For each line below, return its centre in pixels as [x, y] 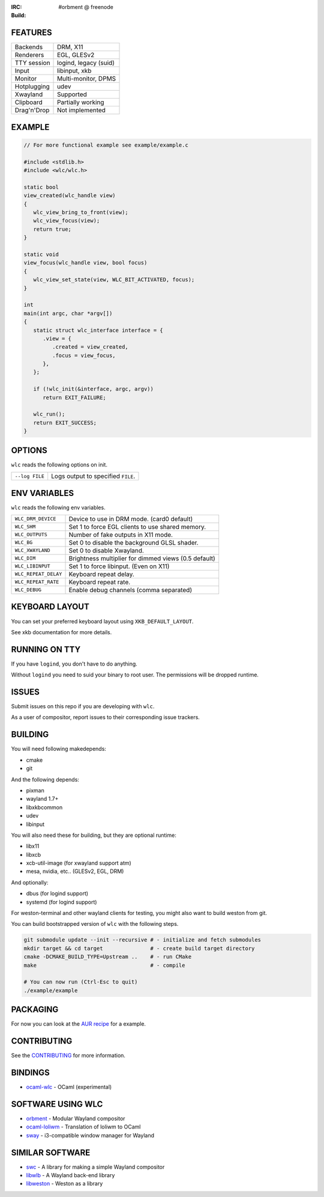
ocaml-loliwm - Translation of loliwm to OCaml [83, 1127]
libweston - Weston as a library [64, 1184]
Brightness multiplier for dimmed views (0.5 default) [142, 558]
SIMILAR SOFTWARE [51, 1152]
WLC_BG [24, 543]
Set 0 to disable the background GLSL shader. [133, 542]
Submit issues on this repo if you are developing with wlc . [83, 706]
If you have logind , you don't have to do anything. [74, 664]
